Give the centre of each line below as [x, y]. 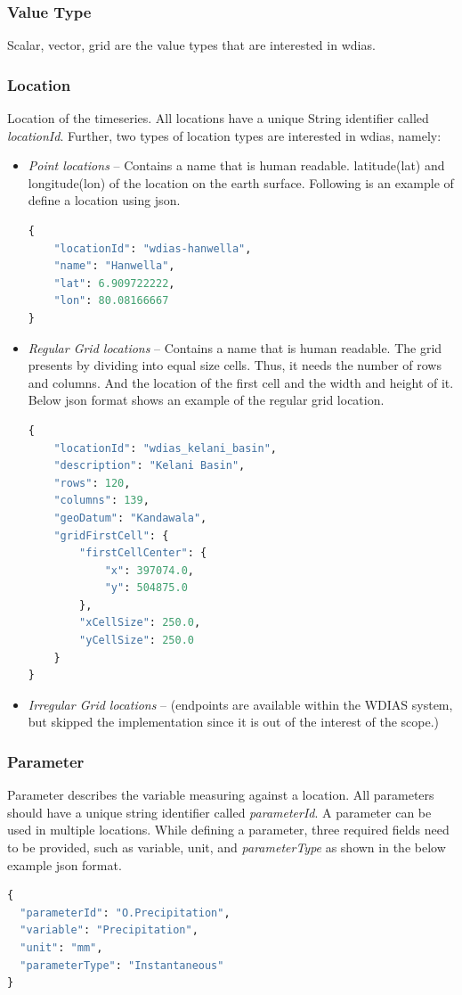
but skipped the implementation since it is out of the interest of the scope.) [234, 722]
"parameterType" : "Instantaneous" [122, 965]
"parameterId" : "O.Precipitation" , [125, 913]
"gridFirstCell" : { [111, 535]
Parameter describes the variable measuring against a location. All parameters [221, 795]
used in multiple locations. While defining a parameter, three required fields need [228, 830]
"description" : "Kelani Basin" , [150, 466]
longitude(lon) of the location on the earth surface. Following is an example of [241, 182]
